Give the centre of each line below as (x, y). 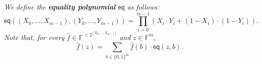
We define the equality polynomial (60, 6)
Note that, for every (34, 37)
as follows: (143, 6)
